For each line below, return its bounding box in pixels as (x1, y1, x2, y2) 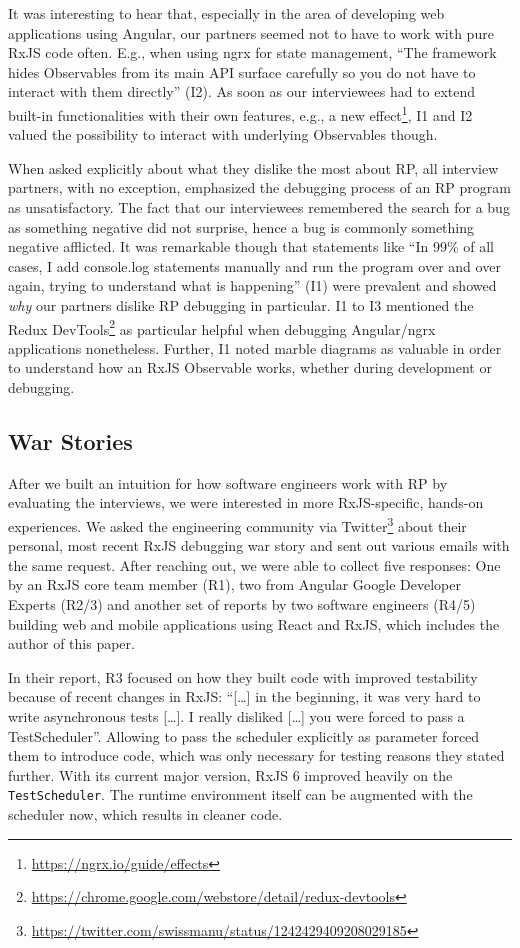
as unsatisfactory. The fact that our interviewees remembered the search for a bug (8, 197, 510, 217)
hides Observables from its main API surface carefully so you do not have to (8, 61, 476, 82)
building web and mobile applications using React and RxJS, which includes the (8, 613, 500, 634)
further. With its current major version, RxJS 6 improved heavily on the (8, 764, 453, 785)
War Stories (8, 425, 133, 456)
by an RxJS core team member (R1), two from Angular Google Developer (8, 574, 461, 595)
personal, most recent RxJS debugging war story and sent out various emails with (8, 535, 510, 556)
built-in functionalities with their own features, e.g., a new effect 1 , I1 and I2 (8, 101, 473, 125)
